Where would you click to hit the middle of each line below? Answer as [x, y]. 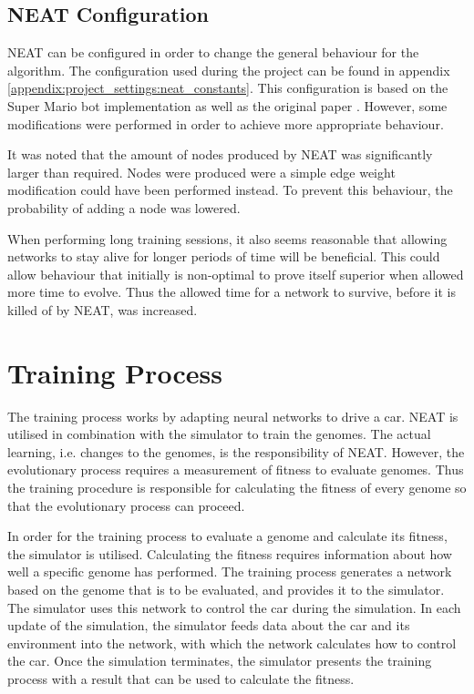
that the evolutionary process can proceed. [126, 505]
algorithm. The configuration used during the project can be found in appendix [229, 70]
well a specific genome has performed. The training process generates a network [230, 572]
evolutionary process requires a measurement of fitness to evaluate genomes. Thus [236, 469]
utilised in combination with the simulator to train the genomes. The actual [219, 434]
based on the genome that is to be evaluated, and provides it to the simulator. [226, 589]
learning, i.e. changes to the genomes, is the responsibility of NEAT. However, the [236, 451]
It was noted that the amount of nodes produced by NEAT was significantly [220, 154]
